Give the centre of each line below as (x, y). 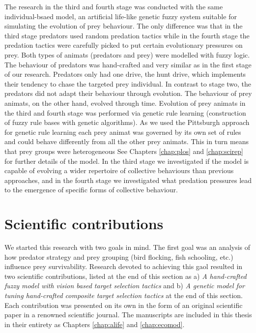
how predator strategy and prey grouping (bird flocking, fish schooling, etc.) (119, 257)
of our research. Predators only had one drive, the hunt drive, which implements (125, 74)
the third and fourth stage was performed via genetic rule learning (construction (125, 112)
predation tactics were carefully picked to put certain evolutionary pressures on (124, 45)
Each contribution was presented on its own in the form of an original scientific (124, 305)
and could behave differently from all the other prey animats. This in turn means (127, 141)
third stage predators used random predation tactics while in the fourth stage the (127, 35)
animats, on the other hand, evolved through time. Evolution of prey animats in (125, 103)
